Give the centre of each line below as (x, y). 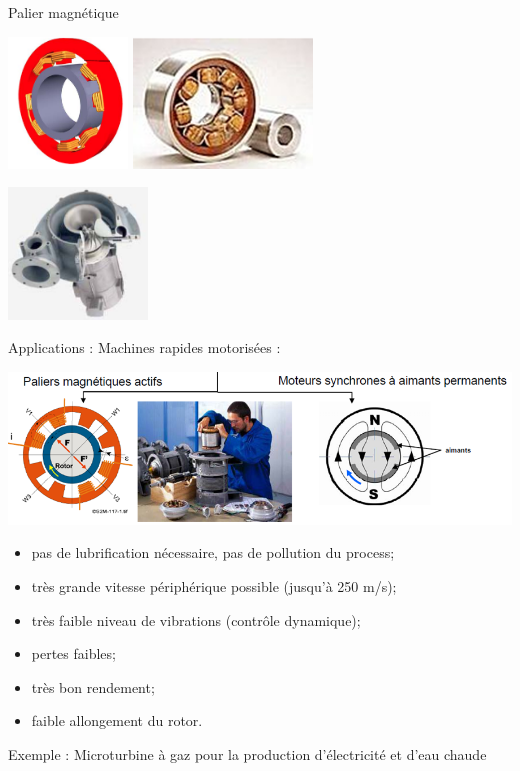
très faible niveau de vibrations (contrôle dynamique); (196, 619)
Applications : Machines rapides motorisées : (144, 347)
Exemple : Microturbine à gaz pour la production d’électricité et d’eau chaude (247, 753)
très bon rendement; (93, 686)
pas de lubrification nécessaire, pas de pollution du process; (213, 552)
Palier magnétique (63, 12)
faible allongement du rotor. (117, 720)
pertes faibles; (73, 653)
